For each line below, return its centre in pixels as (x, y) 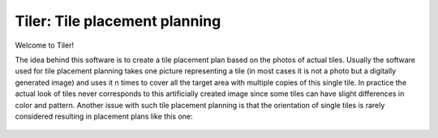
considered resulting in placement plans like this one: (104, 116)
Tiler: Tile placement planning (118, 21)
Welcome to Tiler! (45, 45)
